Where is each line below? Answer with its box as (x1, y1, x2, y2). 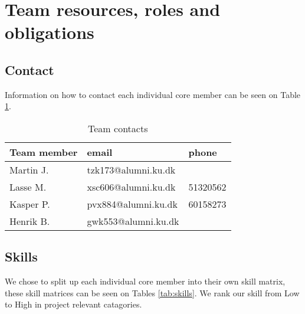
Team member (9, 145, 78, 159)
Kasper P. (9, 197, 50, 211)
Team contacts (88, 121, 148, 135)
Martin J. (9, 162, 49, 176)
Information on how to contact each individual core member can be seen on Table (5, 88, 301, 100)
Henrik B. (9, 214, 50, 228)
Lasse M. (9, 179, 47, 194)
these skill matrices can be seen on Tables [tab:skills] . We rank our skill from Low (5, 286, 300, 299)
